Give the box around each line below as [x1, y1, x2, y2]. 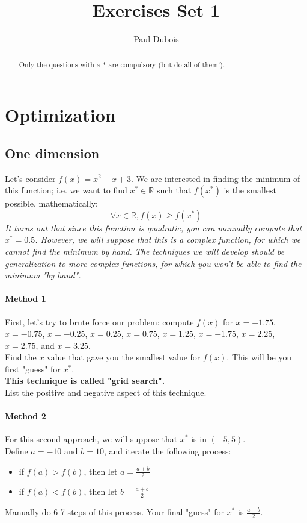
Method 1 [5, 292, 46, 305]
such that [156, 184, 192, 196]
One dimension [5, 143, 100, 162]
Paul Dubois [133, 33, 179, 45]
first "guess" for [5, 362, 61, 375]
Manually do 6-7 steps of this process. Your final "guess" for [5, 506, 225, 518]
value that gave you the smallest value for [47, 351, 201, 363]
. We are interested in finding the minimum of [131, 172, 300, 184]
